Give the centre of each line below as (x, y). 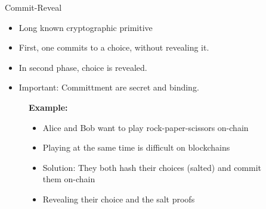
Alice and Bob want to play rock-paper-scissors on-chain (146, 127)
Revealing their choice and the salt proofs (119, 199)
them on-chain (69, 179)
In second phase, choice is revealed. (83, 67)
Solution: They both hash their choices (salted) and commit (152, 167)
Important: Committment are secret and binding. (109, 87)
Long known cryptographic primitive (86, 27)
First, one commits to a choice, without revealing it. (114, 47)
